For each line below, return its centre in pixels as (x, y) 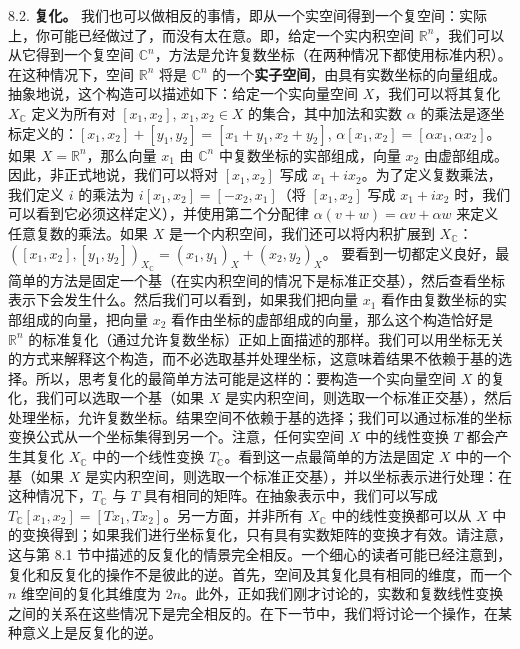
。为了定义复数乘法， (431, 174)
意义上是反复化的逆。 (91, 632)
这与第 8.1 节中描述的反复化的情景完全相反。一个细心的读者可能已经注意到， (260, 554)
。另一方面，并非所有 (233, 514)
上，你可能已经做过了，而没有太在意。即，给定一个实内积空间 (211, 34)
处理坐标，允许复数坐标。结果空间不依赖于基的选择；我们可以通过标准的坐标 (260, 416)
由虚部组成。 (465, 154)
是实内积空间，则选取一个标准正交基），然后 (368, 397)
